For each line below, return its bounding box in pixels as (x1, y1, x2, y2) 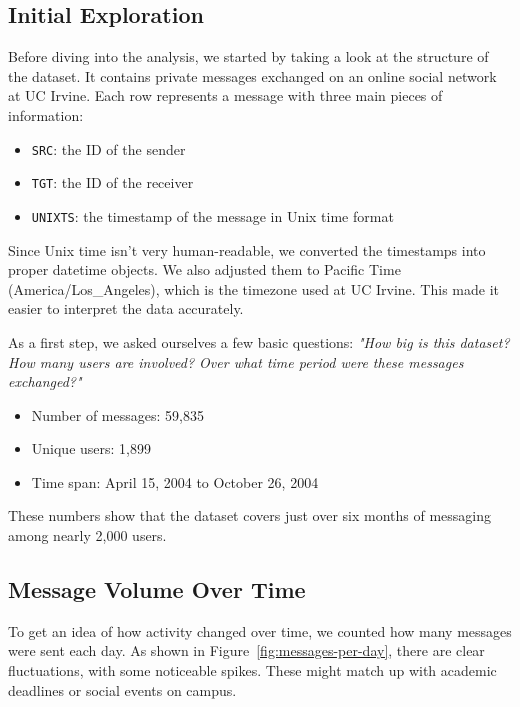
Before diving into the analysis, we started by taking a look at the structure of (8, 46, 489, 67)
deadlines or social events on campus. (8, 679, 237, 700)
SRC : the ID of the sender (31, 138, 186, 159)
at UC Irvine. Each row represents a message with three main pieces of (8, 85, 443, 106)
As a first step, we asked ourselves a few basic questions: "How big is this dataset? (8, 331, 510, 352)
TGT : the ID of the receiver (31, 172, 194, 193)
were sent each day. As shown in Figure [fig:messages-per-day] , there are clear (8, 640, 485, 661)
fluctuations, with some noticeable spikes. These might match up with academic (8, 660, 497, 681)
